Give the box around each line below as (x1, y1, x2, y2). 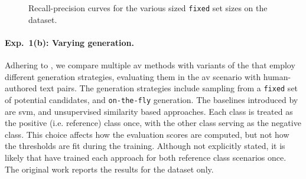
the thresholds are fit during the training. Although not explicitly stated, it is (5, 140, 285, 152)
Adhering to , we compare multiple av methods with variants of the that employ (5, 59, 295, 71)
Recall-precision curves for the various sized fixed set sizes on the (28, 2, 268, 14)
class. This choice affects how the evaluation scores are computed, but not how (5, 128, 289, 140)
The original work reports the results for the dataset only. (5, 163, 214, 175)
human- (263, 70, 291, 82)
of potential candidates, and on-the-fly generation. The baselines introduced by (5, 93, 298, 105)
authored (5, 82, 37, 94)
